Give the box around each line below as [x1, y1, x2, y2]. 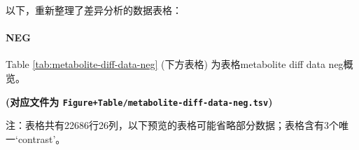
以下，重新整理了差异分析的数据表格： [6, 3, 182, 17]
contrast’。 [17, 131, 66, 146]
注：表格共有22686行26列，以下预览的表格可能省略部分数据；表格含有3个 [6, 118, 339, 132]
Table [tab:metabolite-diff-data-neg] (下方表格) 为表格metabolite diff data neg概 [6, 57, 353, 71]
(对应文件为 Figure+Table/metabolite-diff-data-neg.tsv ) [6, 94, 273, 109]
